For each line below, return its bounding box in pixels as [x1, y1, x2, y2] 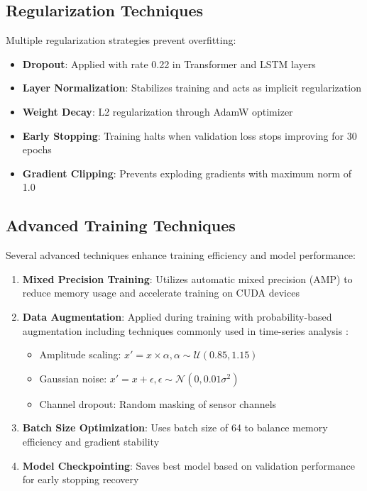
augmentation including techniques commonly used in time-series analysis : [22, 323, 349, 338]
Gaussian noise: [39, 370, 107, 385]
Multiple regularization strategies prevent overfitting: [6, 33, 236, 48]
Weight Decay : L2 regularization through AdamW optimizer [22, 104, 293, 118]
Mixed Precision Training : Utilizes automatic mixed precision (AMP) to [22, 271, 353, 286]
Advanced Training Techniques [6, 214, 236, 236]
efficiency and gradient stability [22, 434, 160, 448]
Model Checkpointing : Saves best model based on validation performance [22, 458, 355, 473]
